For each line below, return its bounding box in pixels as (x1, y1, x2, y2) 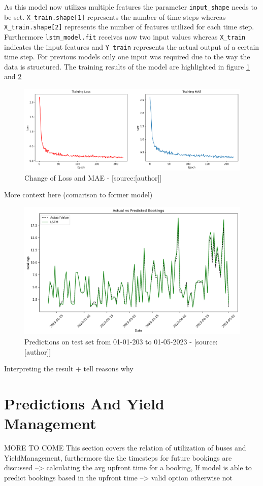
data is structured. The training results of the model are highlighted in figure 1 (4, 61, 250, 72)
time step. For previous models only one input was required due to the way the (4, 51, 250, 62)
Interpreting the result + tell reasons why (4, 363, 134, 374)
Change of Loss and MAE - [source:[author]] (24, 172, 162, 183)
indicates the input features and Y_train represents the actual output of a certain (4, 41, 259, 52)
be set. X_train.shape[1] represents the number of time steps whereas (4, 11, 226, 22)
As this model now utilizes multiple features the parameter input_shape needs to (4, 2, 257, 12)
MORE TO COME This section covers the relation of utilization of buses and (4, 442, 246, 453)
